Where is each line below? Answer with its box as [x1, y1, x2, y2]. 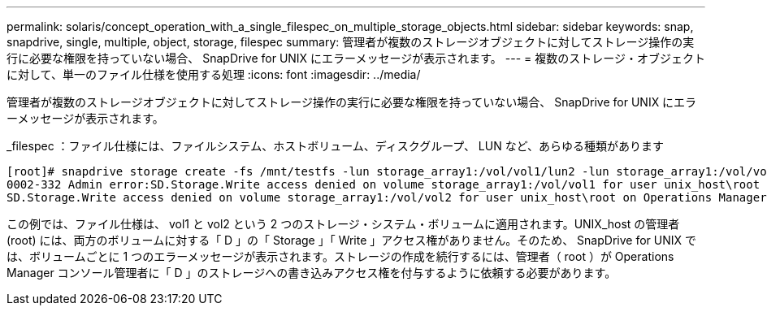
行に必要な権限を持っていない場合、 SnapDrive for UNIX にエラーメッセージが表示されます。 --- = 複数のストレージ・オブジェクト [6, 51, 705, 65]
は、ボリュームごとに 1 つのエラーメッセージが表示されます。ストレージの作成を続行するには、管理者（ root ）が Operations [6, 249, 674, 263]
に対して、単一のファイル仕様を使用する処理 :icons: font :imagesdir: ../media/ [6, 67, 421, 81]
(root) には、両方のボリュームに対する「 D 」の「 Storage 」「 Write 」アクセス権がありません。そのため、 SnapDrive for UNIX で [6, 233, 696, 247]
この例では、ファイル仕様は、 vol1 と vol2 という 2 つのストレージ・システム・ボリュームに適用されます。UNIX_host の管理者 [6, 217, 680, 231]
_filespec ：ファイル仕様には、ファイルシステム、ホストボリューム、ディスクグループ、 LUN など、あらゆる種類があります [6, 139, 664, 153]
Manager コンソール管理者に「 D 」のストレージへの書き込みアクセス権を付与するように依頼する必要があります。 [6, 266, 617, 279]
